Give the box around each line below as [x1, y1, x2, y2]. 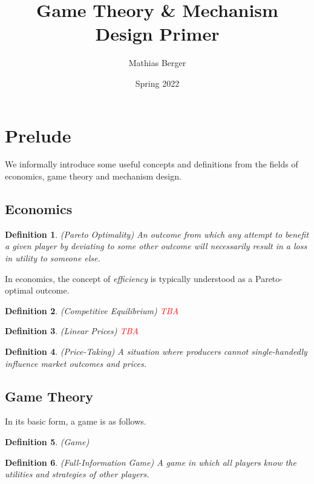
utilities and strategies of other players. [5, 468, 149, 480]
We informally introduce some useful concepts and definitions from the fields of [5, 158, 298, 170]
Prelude [5, 123, 71, 147]
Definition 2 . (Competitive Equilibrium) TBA [5, 304, 179, 317]
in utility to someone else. [5, 252, 100, 264]
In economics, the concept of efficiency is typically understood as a [5, 272, 253, 284]
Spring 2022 [135, 76, 180, 89]
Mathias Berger [128, 56, 186, 69]
